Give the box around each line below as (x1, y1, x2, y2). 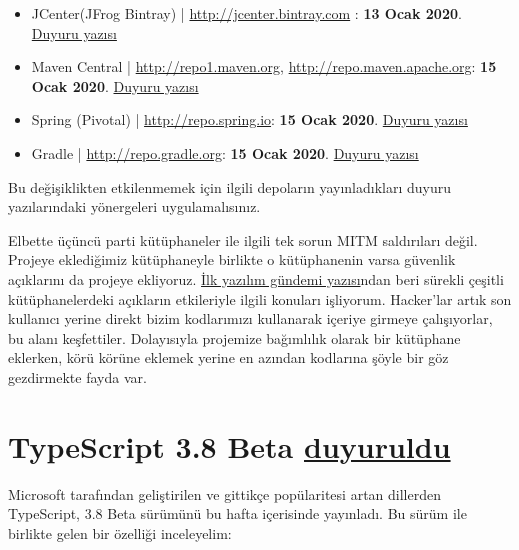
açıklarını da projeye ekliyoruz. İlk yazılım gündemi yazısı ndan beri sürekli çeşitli (8, 268, 504, 289)
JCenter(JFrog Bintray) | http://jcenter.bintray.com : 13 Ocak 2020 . (31, 3, 462, 23)
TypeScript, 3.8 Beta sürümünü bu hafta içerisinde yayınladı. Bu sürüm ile (8, 503, 467, 524)
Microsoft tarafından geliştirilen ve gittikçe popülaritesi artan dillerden (8, 483, 441, 504)
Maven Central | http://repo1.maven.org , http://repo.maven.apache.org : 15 (31, 56, 497, 77)
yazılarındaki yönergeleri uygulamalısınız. (8, 196, 261, 217)
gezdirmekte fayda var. (8, 366, 147, 387)
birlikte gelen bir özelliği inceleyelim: (8, 522, 232, 543)
